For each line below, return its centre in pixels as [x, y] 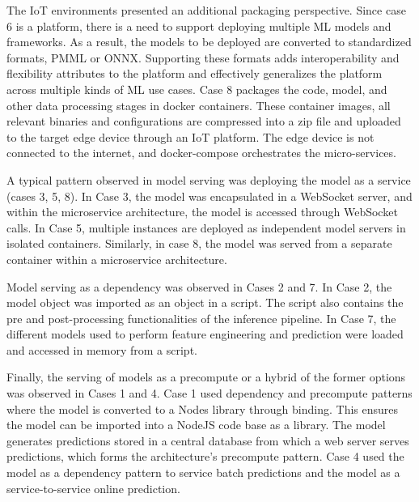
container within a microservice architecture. [117, 259]
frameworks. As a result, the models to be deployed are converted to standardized [209, 42]
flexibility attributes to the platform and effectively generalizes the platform [195, 73]
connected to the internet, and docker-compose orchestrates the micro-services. [201, 153]
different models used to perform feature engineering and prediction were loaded [205, 334]
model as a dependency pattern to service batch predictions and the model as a [203, 472]
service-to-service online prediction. [93, 488]
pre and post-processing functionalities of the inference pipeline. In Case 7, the [201, 318]
